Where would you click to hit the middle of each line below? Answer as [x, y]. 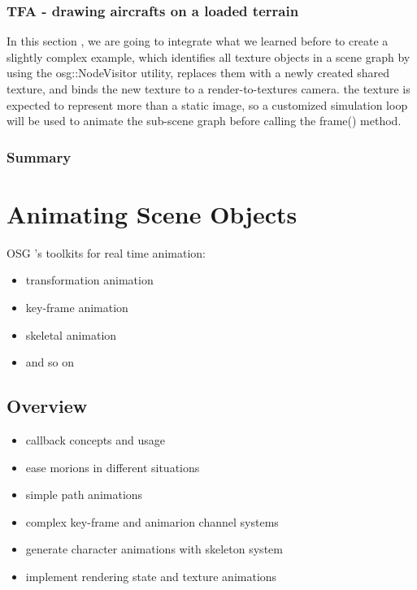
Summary [39, 156]
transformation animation [89, 280]
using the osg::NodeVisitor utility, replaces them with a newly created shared [198, 73]
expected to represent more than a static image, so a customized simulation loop [207, 104]
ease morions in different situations [113, 467]
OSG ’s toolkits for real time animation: [106, 252]
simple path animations [84, 495]
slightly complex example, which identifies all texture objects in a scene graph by [208, 56]
